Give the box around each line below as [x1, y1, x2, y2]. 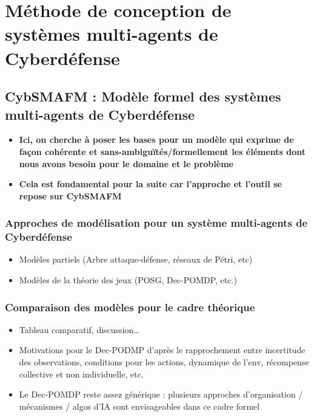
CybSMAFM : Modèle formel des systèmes [5, 87, 281, 106]
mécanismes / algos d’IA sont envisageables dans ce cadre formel [19, 399, 260, 412]
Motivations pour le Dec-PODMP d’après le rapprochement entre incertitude [19, 343, 306, 356]
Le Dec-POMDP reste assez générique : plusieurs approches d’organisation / [19, 388, 303, 401]
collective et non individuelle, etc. [19, 367, 144, 380]
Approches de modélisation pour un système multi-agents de [5, 215, 308, 230]
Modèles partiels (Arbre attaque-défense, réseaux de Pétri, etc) [19, 253, 253, 266]
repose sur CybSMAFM [19, 189, 122, 202]
